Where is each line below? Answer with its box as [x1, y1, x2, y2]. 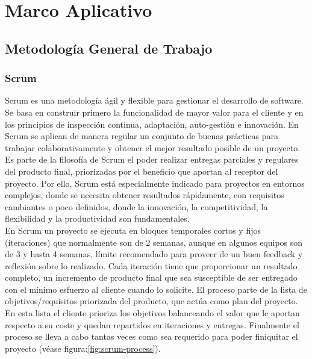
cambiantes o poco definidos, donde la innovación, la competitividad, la [5, 200, 268, 213]
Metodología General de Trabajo [5, 39, 213, 57]
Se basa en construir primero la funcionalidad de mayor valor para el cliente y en [5, 105, 304, 118]
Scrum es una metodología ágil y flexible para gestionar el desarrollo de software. [5, 94, 304, 107]
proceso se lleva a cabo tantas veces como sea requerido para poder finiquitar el [5, 330, 298, 343]
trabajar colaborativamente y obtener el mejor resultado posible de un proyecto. [5, 141, 301, 154]
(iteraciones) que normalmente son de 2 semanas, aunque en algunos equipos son [5, 236, 303, 248]
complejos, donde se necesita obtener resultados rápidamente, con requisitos [5, 189, 284, 201]
